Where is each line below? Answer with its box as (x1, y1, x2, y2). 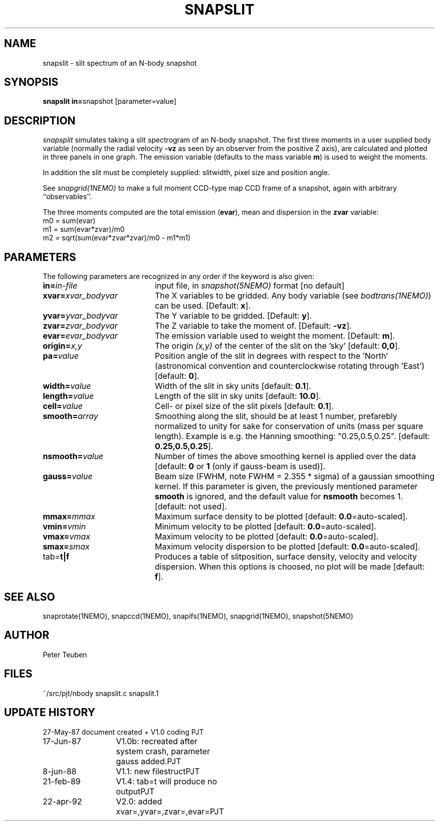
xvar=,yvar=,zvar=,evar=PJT (116, 806, 224, 816)
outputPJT (116, 786, 155, 796)
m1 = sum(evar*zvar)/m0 (43, 225, 125, 234)
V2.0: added (116, 796, 162, 806)
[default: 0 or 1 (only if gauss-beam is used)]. (154, 461, 326, 472)
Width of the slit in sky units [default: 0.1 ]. (154, 381, 311, 391)
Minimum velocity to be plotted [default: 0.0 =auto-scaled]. (154, 521, 376, 532)
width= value (43, 381, 91, 391)
